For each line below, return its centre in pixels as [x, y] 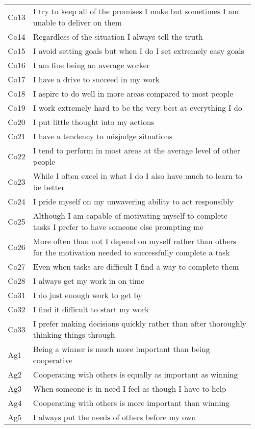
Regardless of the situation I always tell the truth [118, 37]
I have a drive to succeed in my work [96, 79]
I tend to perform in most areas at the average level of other [137, 150]
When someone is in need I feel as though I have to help [130, 389]
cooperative [53, 360]
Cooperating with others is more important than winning [131, 403]
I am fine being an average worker [91, 65]
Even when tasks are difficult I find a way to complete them [136, 266]
